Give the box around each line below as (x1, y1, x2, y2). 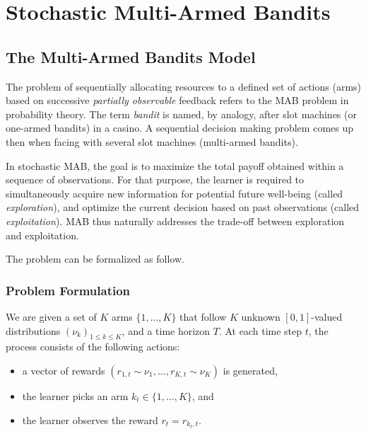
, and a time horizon (122, 323, 211, 338)
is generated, (223, 362, 278, 377)
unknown (241, 309, 281, 324)
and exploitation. (6, 227, 79, 242)
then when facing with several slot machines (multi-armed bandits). (6, 134, 298, 149)
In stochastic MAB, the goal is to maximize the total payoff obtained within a (6, 158, 344, 173)
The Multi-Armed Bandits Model (6, 45, 256, 67)
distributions (6, 323, 61, 338)
